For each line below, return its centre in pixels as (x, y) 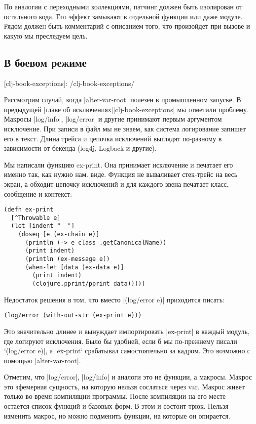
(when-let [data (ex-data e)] (74, 267)
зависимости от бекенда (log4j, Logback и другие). (80, 148)
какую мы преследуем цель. (46, 35)
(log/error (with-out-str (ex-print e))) (73, 316)
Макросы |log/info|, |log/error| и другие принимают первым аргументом (113, 119)
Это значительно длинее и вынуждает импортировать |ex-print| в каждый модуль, (127, 331)
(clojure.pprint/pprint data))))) (89, 284)
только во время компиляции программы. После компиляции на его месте (115, 396)
